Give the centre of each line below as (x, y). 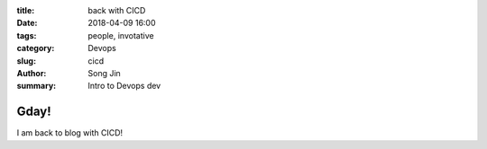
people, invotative (121, 35)
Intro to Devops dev (124, 86)
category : (36, 48)
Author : (32, 73)
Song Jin (104, 73)
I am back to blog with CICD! (70, 133)
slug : (26, 61)
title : (26, 10)
